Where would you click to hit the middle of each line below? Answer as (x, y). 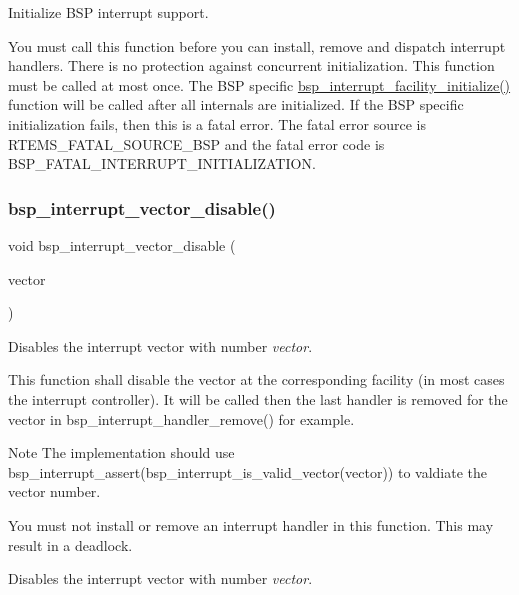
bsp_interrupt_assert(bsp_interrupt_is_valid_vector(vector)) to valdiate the (248, 471)
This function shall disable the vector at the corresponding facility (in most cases (256, 379)
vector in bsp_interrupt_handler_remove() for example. (181, 418)
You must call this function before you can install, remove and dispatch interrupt (257, 45)
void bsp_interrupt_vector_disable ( (122, 244)
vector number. (54, 491)
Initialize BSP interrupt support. (108, 12)
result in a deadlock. (70, 544)
